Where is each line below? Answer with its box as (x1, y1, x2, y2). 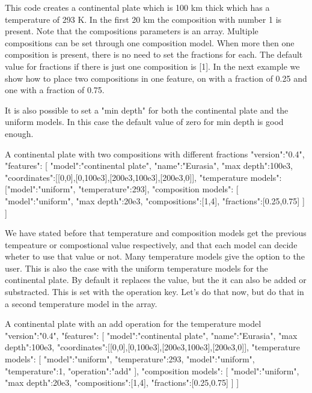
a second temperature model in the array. (5, 297, 158, 309)
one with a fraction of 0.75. (5, 84, 105, 96)
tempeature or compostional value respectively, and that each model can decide (5, 238, 298, 251)
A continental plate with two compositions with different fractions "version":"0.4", (5, 147, 305, 160)
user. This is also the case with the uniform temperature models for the (5, 261, 268, 274)
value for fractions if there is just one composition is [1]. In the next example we (5, 59, 300, 72)
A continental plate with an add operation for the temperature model (5, 317, 262, 330)
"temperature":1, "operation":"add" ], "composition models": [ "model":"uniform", (5, 364, 299, 377)
